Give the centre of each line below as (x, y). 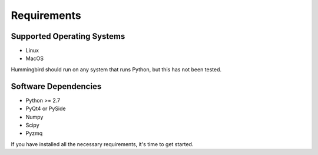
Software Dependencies (56, 86)
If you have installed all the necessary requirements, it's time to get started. (102, 144)
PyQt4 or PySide (46, 108)
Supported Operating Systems (68, 36)
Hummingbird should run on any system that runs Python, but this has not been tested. (116, 69)
